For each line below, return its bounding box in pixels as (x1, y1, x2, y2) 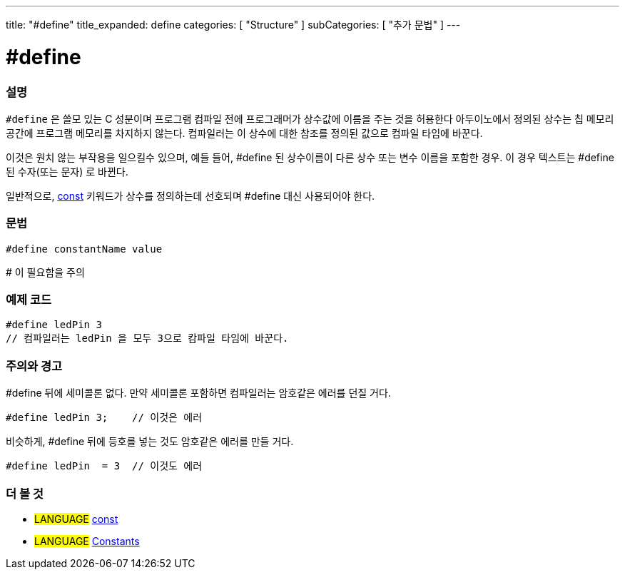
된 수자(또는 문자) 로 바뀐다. (6, 165, 128, 178)
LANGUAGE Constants (34, 534, 140, 547)
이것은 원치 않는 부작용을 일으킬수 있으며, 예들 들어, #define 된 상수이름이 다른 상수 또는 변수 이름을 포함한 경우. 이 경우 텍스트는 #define (6, 151, 614, 163)
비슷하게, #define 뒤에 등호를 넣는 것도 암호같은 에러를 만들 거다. (6, 435, 294, 448)
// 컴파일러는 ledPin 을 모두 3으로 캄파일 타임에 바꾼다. (6, 332, 289, 345)
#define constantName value (6, 243, 163, 255)
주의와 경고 (6, 358, 63, 373)
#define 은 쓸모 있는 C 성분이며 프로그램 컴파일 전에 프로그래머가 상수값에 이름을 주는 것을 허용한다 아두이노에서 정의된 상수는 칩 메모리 (6, 112, 614, 125)
